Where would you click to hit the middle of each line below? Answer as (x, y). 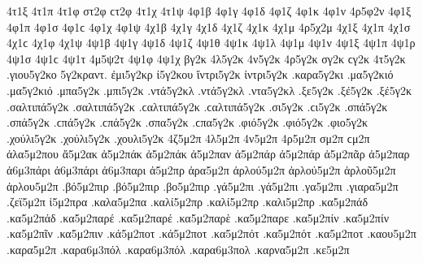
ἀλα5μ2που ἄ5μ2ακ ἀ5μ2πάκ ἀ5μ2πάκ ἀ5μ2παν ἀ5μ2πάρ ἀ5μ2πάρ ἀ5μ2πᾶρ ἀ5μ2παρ (208, 154)
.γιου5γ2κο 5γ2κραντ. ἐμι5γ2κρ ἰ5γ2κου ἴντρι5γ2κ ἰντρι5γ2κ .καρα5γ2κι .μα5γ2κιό (200, 74)
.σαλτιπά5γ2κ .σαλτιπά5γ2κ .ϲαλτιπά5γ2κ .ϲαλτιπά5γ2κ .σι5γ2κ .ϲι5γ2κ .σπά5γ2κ (197, 106)
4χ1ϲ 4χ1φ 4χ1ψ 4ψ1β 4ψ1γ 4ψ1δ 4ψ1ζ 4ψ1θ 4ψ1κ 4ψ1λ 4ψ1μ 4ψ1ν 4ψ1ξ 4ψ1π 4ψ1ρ (211, 43)
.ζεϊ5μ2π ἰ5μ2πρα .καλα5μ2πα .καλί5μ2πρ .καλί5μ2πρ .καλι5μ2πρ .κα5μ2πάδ (188, 202)
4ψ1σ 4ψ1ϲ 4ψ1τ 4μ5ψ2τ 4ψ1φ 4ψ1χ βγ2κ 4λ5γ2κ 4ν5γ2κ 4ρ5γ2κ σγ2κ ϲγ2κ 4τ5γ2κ (206, 58)
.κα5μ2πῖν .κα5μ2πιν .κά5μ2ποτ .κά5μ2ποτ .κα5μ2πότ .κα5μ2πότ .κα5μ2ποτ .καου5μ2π (211, 233)
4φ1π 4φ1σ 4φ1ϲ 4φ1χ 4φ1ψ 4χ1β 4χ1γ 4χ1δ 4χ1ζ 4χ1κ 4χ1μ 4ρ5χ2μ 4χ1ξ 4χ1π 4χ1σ (209, 26)
